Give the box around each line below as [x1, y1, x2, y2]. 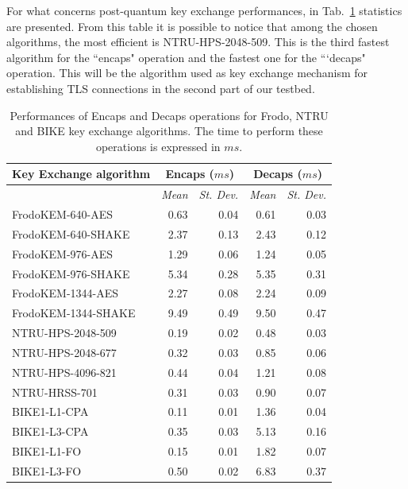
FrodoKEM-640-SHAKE [12, 225, 130, 242]
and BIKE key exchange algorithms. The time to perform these [15, 122, 323, 139]
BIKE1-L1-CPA [12, 403, 89, 420]
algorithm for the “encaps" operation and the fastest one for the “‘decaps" [6, 49, 366, 65]
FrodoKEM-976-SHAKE [12, 265, 130, 281]
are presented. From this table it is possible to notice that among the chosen [6, 17, 378, 34]
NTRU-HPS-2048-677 [12, 343, 117, 360]
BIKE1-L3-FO [12, 463, 82, 479]
